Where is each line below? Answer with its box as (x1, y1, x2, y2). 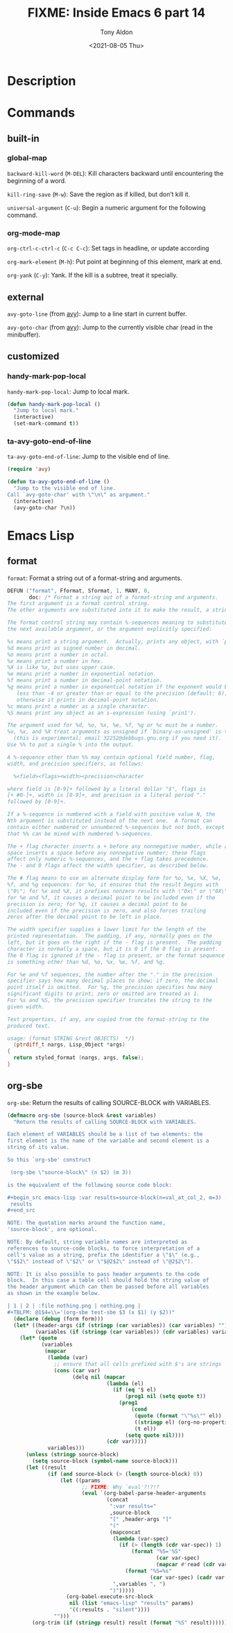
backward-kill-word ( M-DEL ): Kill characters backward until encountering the (7, 169, 224, 177)
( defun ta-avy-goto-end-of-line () (7, 478, 110, 485)
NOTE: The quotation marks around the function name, (7, 1219, 166, 1227)
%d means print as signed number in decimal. (7, 645, 141, 652)
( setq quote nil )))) (125, 1431, 185, 1439)
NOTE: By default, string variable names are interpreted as (7, 1239, 188, 1246)
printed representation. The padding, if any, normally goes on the (7, 933, 213, 940)
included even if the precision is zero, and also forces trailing (7, 907, 207, 914)
